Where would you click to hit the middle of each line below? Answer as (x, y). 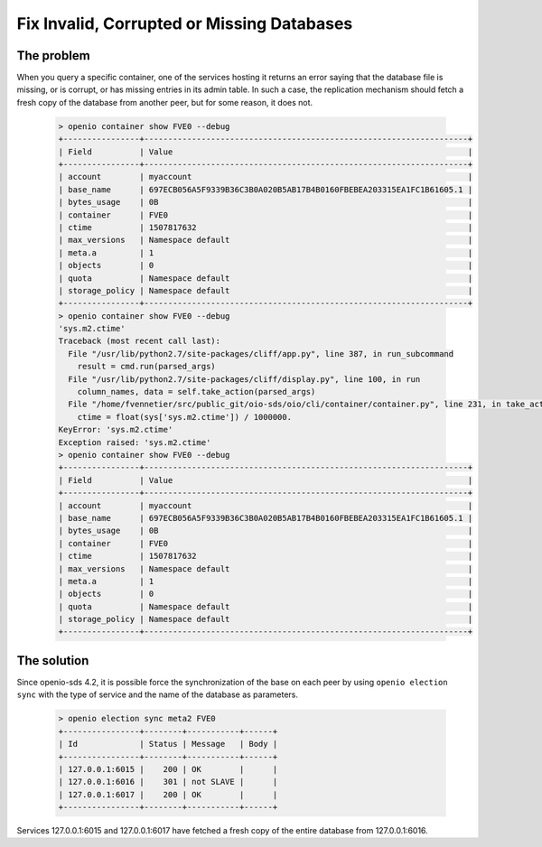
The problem (53, 56)
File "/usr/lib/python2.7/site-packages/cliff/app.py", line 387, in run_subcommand (261, 354)
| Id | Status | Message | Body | (168, 744)
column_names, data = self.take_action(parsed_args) (196, 392)
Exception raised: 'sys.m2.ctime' (135, 442)
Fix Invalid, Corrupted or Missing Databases (185, 23)
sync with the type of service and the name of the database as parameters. (157, 694)
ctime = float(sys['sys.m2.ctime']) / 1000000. (185, 417)
